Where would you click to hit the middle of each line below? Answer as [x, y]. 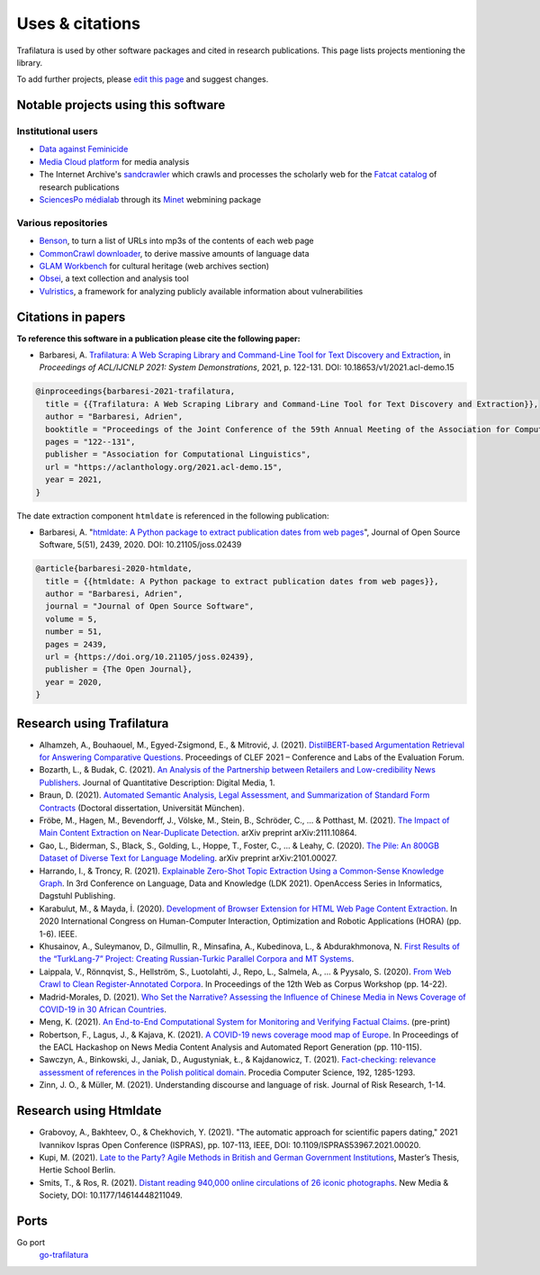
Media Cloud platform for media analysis [114, 161]
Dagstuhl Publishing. [77, 896]
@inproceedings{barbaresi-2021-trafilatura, [135, 391]
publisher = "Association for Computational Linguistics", [178, 454]
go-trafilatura [64, 1255]
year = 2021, [74, 480]
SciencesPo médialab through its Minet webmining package [150, 200]
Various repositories [62, 222]
